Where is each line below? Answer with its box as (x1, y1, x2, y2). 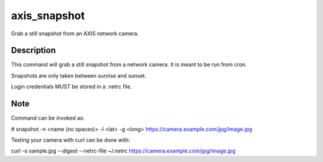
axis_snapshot (11, 9, 85, 22)
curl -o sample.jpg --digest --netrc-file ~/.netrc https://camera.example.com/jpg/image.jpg (11, 147, 236, 155)
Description (11, 45, 56, 56)
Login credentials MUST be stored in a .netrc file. (11, 83, 132, 90)
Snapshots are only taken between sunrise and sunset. (11, 72, 147, 79)
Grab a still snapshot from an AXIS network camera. (11, 30, 139, 37)
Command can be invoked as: (11, 114, 85, 122)
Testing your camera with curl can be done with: (11, 136, 130, 143)
